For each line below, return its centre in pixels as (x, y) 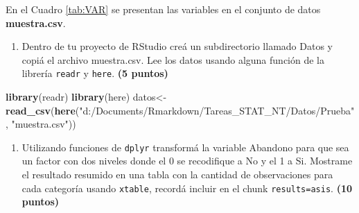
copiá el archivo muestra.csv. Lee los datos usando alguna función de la (173, 59)
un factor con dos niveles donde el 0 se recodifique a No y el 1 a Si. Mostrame (187, 161)
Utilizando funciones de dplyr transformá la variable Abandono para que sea (185, 147)
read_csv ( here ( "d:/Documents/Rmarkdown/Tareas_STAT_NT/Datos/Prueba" (180, 110)
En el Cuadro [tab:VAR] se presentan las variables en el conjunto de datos (163, 9)
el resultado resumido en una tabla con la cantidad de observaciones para (177, 174)
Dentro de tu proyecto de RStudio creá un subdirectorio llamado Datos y (177, 46)
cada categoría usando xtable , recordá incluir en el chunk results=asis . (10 (187, 188)
